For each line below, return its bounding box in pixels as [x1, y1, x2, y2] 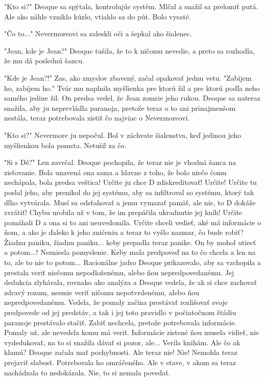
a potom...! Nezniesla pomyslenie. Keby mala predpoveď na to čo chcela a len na [4, 247, 256, 257]
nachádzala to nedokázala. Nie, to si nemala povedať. [4, 367, 171, 377]
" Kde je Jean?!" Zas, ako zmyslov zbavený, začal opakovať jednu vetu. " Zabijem [4, 72, 252, 83]
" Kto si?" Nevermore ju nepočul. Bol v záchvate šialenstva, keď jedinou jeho [4, 129, 242, 140]
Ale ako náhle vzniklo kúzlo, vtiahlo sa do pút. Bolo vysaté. [4, 11, 191, 21]
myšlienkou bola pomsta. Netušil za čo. [4, 139, 127, 150]
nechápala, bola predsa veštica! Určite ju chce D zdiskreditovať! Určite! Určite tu [4, 177, 257, 187]
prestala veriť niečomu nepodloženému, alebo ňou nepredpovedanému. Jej [4, 267, 234, 277]
